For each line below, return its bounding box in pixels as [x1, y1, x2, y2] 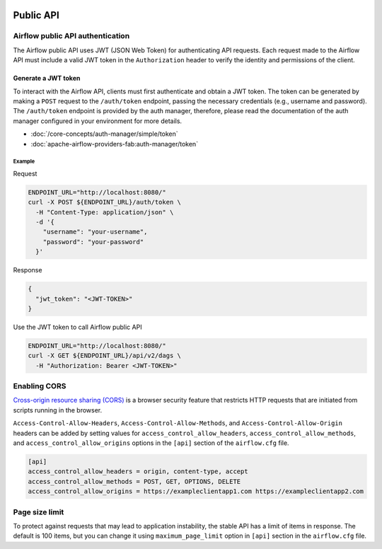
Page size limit [13, 507, 64, 516]
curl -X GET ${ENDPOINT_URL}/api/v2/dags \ [28, 352, 182, 360]
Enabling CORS [13, 381, 66, 391]
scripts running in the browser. [13, 405, 103, 414]
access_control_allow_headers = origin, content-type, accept [28, 468, 248, 475]
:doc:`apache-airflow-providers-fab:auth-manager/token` [30, 139, 198, 148]
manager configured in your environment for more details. [13, 117, 183, 125]
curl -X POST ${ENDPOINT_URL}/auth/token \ [28, 198, 182, 207]
